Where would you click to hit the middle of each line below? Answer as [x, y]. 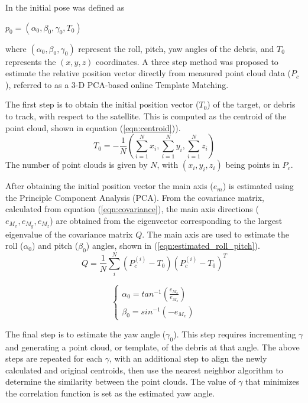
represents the [31, 61]
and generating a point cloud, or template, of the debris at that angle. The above [153, 347]
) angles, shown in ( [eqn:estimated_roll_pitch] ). [173, 246]
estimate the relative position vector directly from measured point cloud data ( [148, 73]
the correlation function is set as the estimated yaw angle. [110, 393]
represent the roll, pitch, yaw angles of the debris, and [176, 48]
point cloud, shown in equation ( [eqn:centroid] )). [93, 127]
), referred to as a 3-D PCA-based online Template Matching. [117, 84]
